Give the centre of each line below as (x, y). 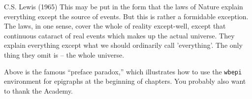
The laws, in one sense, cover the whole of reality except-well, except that (115, 26)
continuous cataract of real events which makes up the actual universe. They (119, 35)
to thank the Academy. (38, 90)
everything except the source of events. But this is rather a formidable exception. (126, 16)
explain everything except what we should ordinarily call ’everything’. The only (123, 45)
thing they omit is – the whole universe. (64, 54)
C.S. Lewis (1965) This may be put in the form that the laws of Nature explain (124, 6)
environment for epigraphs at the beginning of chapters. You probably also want (125, 81)
